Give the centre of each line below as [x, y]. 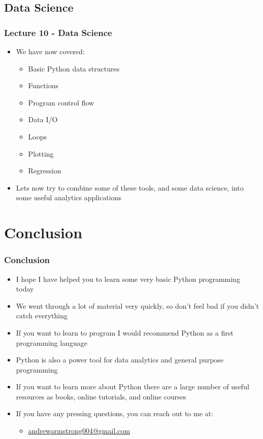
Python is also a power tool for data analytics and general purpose [120, 360]
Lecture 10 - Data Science [58, 32]
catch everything [42, 316]
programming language [52, 342]
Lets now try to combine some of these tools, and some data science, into [130, 187]
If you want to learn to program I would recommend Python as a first [125, 332]
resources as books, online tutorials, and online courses [101, 396]
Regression [45, 171]
